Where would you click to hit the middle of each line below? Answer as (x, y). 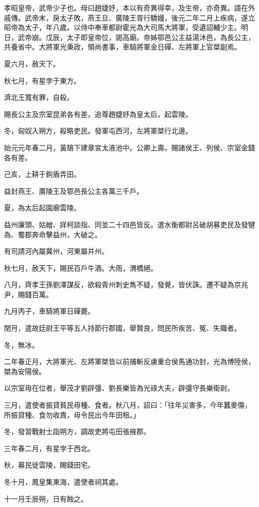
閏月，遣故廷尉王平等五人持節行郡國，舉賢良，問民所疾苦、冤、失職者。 (123, 328)
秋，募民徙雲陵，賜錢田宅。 (49, 465)
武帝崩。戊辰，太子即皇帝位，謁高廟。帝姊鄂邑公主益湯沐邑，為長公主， (136, 37)
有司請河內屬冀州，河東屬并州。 (56, 251)
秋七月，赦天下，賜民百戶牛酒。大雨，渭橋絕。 (81, 267)
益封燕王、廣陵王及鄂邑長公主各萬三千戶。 (74, 191)
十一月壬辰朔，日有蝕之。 (46, 498)
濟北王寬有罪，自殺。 (39, 97)
